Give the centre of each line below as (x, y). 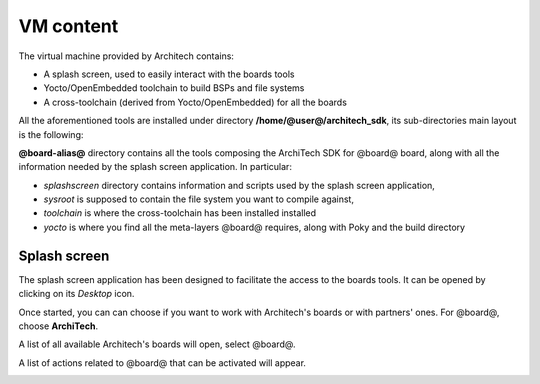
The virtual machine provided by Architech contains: (126, 56)
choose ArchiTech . (58, 326)
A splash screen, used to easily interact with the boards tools (169, 74)
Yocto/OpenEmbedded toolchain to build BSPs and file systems (174, 88)
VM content (68, 26)
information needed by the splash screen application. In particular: (155, 167)
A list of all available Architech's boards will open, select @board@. (157, 344)
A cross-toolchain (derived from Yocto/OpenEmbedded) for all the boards (195, 102)
